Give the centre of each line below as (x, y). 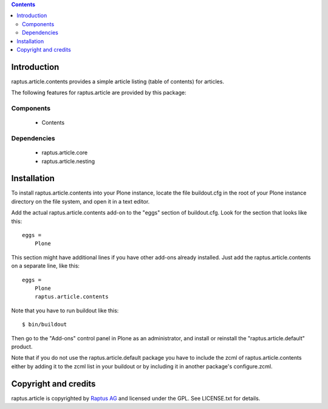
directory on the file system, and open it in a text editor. (80, 201)
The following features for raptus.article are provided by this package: (99, 93)
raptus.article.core (65, 153)
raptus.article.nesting (68, 161)
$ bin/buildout (45, 325)
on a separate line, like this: (46, 266)
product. (22, 346)
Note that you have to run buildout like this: (65, 311)
